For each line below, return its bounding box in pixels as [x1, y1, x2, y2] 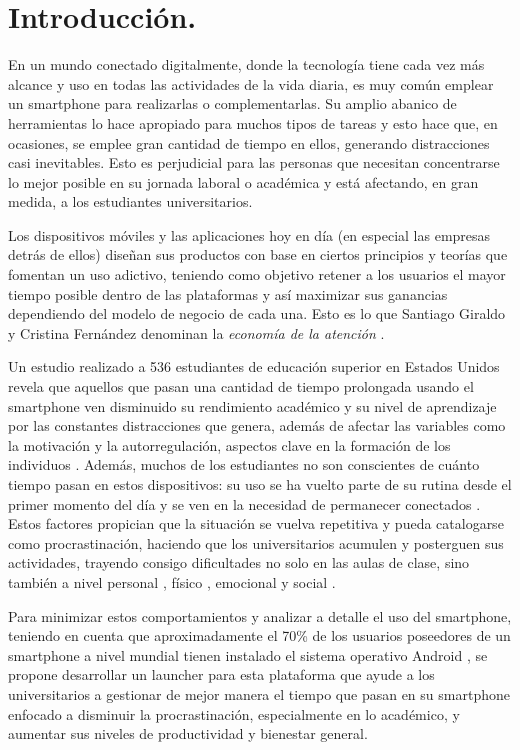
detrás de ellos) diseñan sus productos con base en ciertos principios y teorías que [8, 244, 508, 265]
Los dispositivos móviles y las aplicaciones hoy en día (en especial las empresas [8, 224, 491, 245]
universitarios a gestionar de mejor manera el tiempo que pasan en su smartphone [8, 683, 510, 704]
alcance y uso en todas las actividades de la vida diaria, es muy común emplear [8, 73, 494, 94]
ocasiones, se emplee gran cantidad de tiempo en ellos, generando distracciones [8, 132, 490, 153]
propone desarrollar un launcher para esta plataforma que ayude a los [8, 664, 435, 685]
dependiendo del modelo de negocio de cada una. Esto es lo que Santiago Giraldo [8, 303, 506, 324]
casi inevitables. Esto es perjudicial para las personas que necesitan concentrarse [8, 152, 500, 173]
